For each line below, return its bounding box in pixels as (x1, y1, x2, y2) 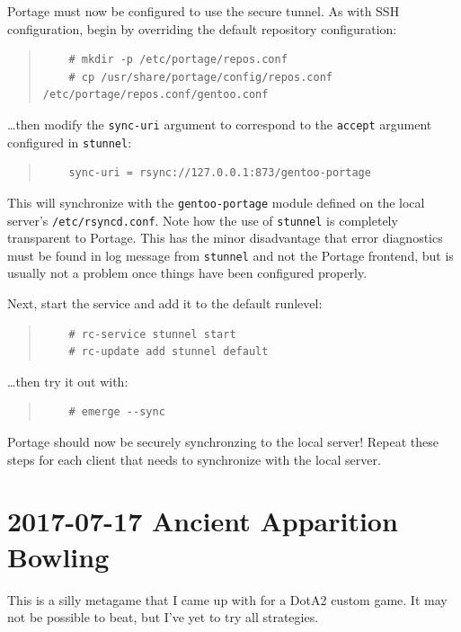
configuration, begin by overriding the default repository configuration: (7, 19, 397, 38)
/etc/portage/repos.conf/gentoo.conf (42, 88, 269, 102)
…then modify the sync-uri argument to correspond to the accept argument (7, 114, 432, 133)
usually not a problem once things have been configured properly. (7, 263, 368, 282)
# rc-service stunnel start (68, 327, 236, 341)
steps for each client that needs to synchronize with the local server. (7, 450, 381, 468)
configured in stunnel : (7, 132, 132, 151)
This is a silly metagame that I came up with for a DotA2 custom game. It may (7, 590, 448, 609)
